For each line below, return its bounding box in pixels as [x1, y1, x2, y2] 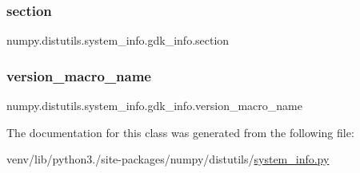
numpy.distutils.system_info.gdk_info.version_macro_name [6, 97, 302, 114]
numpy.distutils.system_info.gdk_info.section [6, 32, 230, 49]
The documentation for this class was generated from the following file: [6, 124, 354, 140]
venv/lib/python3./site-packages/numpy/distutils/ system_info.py [6, 151, 330, 167]
